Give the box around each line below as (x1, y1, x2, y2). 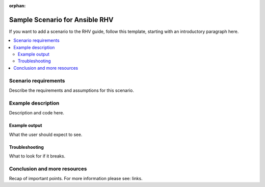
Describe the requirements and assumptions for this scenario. (9, 87, 134, 93)
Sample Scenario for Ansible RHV (9, 15, 114, 24)
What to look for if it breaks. (9, 153, 66, 159)
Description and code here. (9, 110, 64, 116)
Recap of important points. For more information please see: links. (9, 176, 143, 182)
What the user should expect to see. (9, 132, 82, 137)
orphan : (9, 3, 26, 8)
